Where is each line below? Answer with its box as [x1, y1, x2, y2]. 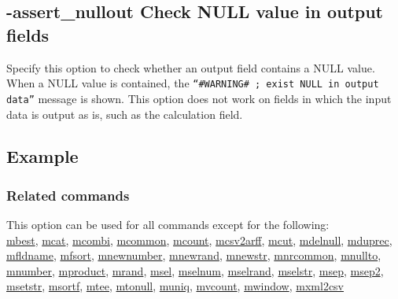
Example [6, 144, 79, 168]
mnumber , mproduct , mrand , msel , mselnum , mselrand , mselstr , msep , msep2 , [6, 262, 384, 279]
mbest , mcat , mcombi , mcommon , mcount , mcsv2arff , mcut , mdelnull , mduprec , [6, 231, 392, 248]
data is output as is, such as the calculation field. [6, 105, 243, 122]
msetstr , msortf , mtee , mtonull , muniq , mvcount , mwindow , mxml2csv [6, 278, 345, 294]
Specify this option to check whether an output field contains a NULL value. [6, 59, 375, 76]
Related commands [6, 185, 130, 205]
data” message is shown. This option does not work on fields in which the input [6, 90, 392, 106]
